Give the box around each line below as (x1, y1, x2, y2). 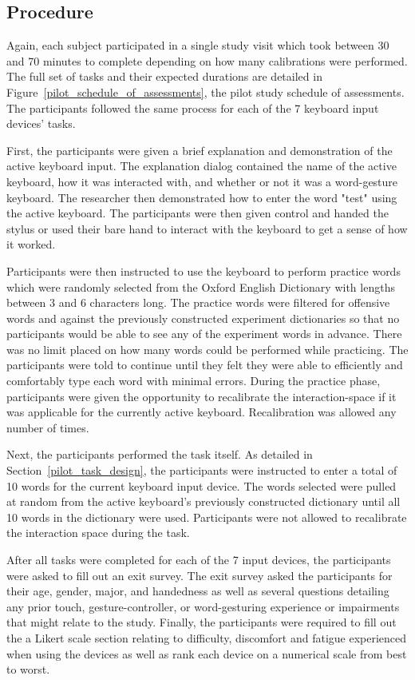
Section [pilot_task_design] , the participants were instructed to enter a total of (6, 462, 397, 479)
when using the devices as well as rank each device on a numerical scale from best (6, 645, 407, 662)
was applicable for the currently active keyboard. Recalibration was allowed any (6, 404, 397, 420)
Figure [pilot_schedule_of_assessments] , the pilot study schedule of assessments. (6, 83, 405, 100)
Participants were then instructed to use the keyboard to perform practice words (6, 262, 401, 279)
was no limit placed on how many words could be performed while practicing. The (6, 340, 409, 357)
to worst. (6, 661, 50, 678)
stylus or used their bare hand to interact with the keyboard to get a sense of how (6, 220, 408, 237)
